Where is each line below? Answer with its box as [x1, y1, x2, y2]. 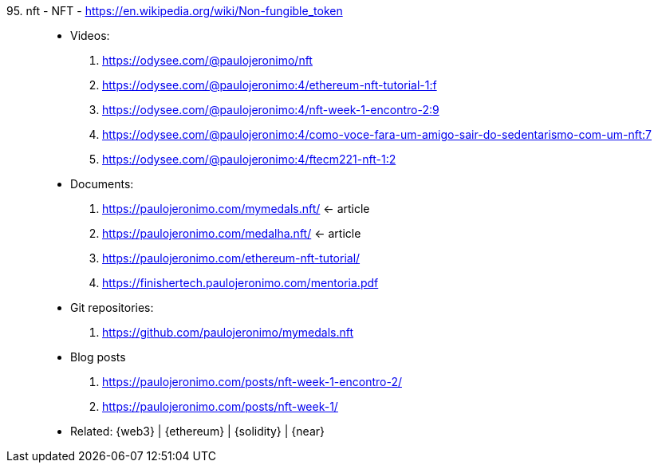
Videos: [70, 29, 110, 42]
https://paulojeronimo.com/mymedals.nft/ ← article [102, 202, 370, 215]
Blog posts [70, 350, 126, 364]
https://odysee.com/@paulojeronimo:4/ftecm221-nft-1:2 [102, 152, 396, 166]
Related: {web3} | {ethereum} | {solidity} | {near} [70, 424, 325, 438]
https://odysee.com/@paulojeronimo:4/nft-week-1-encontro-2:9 [102, 103, 439, 116]
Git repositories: [70, 301, 154, 314]
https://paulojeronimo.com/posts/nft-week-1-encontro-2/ [102, 375, 402, 388]
